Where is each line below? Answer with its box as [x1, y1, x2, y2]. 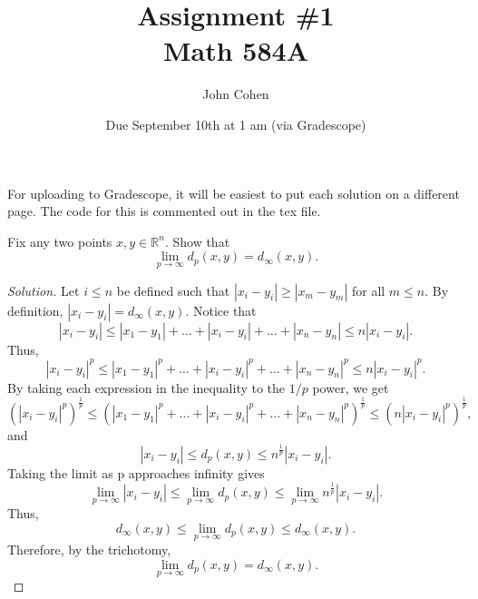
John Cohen [202, 84, 269, 103]
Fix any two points [7, 231, 112, 250]
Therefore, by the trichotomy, [7, 540, 171, 559]
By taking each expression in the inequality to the [7, 378, 286, 397]
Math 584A [163, 32, 308, 69]
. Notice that [185, 300, 257, 319]
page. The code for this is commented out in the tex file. [7, 201, 321, 221]
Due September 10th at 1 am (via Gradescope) [105, 114, 366, 133]
